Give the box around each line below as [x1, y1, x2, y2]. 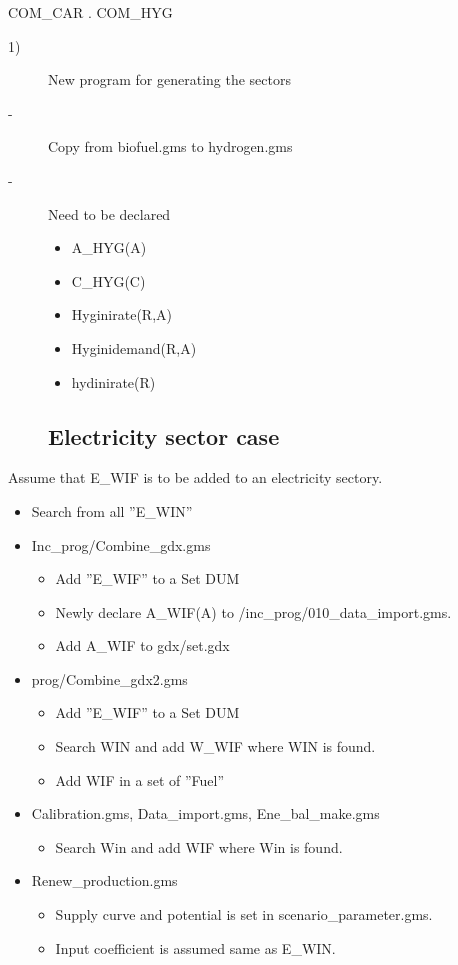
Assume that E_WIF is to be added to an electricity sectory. [8, 467, 383, 488]
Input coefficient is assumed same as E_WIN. [55, 937, 336, 958]
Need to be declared [48, 203, 171, 224]
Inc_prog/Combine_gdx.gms [31, 534, 211, 555]
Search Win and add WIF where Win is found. [55, 836, 343, 857]
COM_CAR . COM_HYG [8, 2, 173, 22]
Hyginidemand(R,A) [71, 337, 197, 358]
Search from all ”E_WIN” [31, 500, 193, 521]
